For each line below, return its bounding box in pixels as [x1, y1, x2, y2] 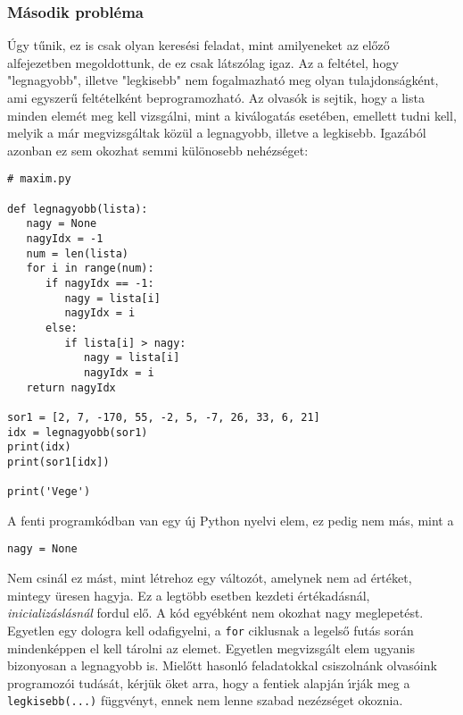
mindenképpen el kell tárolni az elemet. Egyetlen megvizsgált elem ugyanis [7, 638, 415, 657]
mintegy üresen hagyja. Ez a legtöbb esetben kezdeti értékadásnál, [7, 585, 370, 604]
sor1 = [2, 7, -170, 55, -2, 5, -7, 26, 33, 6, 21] [7, 410, 320, 424]
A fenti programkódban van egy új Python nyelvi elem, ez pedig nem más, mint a [7, 510, 454, 529]
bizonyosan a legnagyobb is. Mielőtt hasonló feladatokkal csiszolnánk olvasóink [7, 656, 437, 675]
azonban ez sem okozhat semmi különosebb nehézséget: [7, 140, 309, 159]
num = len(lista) [26, 247, 129, 260]
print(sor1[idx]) [7, 455, 110, 468]
